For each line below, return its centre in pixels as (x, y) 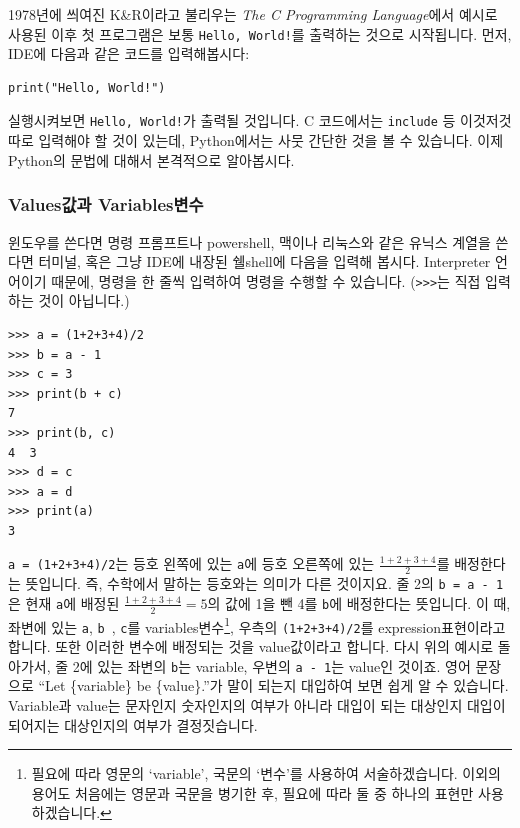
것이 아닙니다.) (84, 300)
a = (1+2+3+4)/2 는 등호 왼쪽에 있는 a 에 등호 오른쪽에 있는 (191, 563)
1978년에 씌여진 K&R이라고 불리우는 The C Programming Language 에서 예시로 (253, 14)
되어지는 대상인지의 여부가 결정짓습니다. (133, 724)
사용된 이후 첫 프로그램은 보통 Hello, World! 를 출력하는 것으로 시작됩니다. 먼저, (260, 33)
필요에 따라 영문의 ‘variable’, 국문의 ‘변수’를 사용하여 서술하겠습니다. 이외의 (266, 773)
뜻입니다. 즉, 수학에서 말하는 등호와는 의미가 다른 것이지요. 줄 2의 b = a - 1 (264, 583)
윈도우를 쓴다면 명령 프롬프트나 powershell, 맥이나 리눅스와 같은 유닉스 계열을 (249, 241)
